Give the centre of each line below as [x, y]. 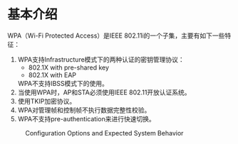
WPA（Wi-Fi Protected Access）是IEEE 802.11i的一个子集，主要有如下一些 [116, 35]
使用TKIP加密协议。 [47, 101]
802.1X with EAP [52, 74]
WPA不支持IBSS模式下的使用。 [63, 83]
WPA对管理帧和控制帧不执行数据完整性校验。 [84, 110]
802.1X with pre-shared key [68, 67]
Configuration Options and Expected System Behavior [104, 133]
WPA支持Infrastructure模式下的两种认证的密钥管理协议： [101, 59]
